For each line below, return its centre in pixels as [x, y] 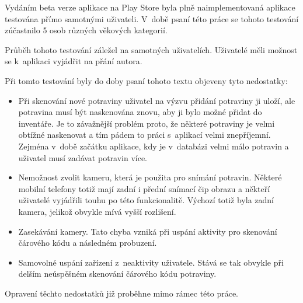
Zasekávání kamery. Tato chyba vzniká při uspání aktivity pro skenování [148, 231]
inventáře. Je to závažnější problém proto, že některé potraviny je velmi [147, 123]
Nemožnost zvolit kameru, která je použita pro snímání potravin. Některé [150, 177]
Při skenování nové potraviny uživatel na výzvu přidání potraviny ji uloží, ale [157, 100]
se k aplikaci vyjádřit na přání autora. [74, 61]
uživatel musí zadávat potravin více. [83, 157]
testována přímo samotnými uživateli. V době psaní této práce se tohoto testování [152, 18]
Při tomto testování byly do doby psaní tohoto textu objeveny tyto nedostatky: [146, 80]
